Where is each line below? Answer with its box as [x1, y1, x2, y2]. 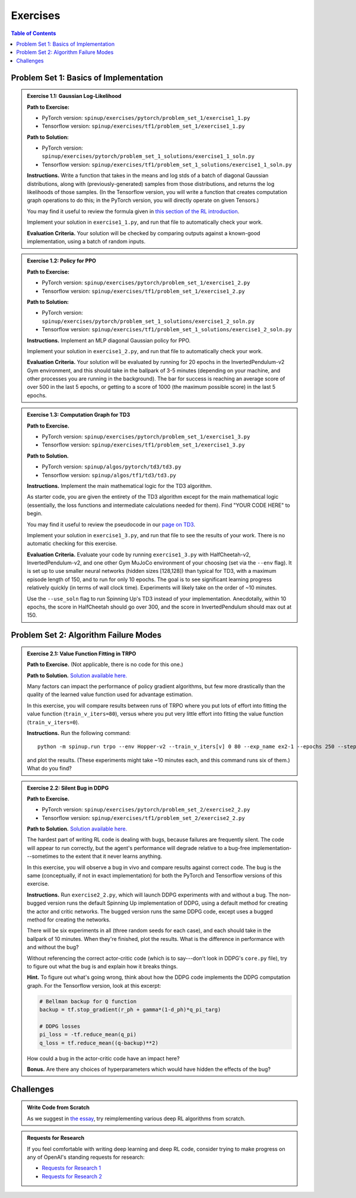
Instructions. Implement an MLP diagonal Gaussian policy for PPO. [27, 337, 191, 344]
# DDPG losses [39, 1023, 81, 1029]
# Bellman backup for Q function [39, 998, 136, 1004]
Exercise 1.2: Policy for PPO [27, 257, 96, 264]
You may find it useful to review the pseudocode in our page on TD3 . [27, 521, 196, 528]
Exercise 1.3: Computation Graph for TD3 [27, 411, 131, 419]
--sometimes [27, 852, 59, 860]
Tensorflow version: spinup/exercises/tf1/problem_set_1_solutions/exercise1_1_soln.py [42, 161, 292, 168]
